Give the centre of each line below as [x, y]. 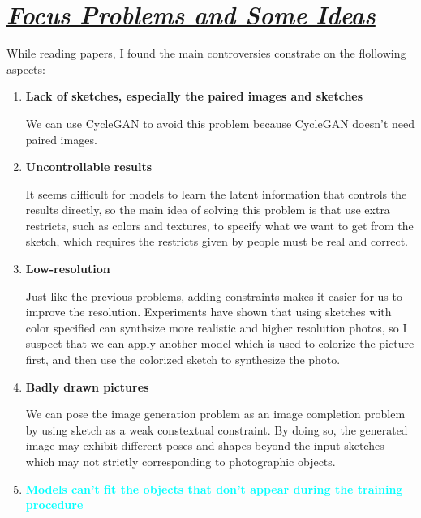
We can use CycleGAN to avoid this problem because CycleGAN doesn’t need [220, 123]
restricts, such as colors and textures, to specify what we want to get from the [219, 225]
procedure [54, 505]
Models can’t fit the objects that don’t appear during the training [214, 488]
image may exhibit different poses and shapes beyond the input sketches [205, 445]
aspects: [26, 68]
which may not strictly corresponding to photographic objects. [180, 461]
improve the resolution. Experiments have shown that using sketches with [208, 312]
